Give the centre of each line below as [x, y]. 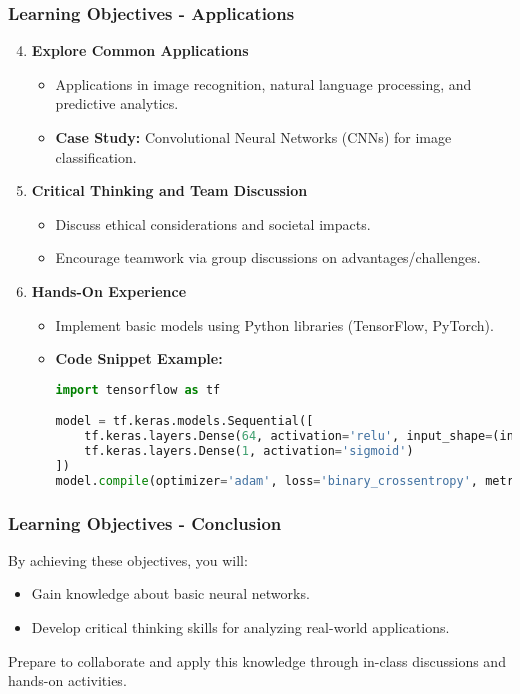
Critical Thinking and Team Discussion [169, 190]
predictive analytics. [117, 103]
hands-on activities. [67, 680]
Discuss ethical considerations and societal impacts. [213, 223]
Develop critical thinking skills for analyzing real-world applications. [240, 627]
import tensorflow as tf [138, 389]
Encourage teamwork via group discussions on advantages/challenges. [268, 257]
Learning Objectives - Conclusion [145, 522]
